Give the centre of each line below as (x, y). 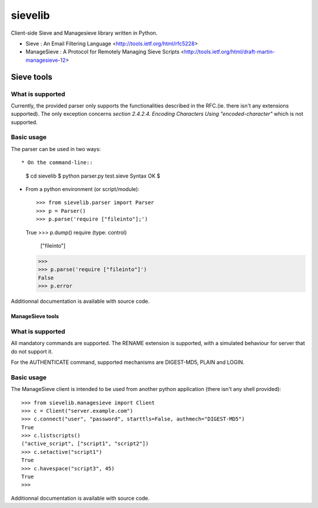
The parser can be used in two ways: (56, 149)
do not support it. (32, 351)
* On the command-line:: (57, 163)
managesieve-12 (46, 60)
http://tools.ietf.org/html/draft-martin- (229, 52)
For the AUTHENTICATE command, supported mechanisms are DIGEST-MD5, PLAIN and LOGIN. (127, 362)
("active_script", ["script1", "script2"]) (85, 444)
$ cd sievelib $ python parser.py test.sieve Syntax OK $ (93, 176)
